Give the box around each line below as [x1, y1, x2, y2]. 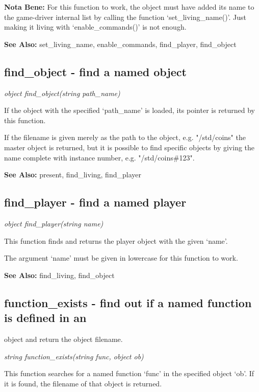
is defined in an [4, 310, 87, 326]
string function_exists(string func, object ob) [4, 351, 144, 361]
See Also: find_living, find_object [4, 269, 115, 280]
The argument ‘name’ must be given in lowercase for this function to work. [4, 252, 238, 263]
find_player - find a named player [4, 194, 187, 210]
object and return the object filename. [4, 333, 123, 344]
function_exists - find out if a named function [4, 294, 252, 310]
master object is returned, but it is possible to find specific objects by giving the [4, 142, 255, 152]
